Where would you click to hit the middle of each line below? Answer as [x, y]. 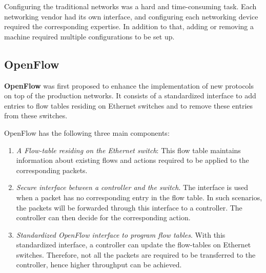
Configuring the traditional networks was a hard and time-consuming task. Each [130, 6]
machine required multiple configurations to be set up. [89, 36]
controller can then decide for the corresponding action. [103, 217]
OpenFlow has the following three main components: [87, 132]
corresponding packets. [52, 170]
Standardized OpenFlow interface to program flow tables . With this [121, 234]
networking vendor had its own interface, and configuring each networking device [131, 16]
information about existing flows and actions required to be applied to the [132, 160]
